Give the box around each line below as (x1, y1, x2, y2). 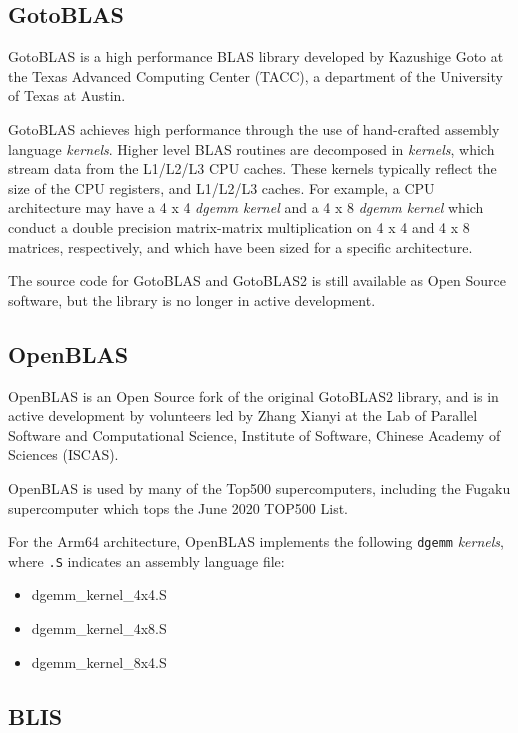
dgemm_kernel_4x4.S (31, 584, 167, 605)
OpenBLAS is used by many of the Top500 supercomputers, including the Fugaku (8, 477, 511, 498)
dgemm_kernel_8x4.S (31, 651, 167, 672)
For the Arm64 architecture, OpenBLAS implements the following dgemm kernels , (8, 531, 504, 552)
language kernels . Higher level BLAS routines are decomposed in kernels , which (8, 138, 495, 159)
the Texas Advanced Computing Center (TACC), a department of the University (8, 65, 503, 86)
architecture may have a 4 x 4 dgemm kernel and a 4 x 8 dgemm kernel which (8, 197, 484, 218)
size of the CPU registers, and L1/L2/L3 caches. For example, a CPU (8, 177, 435, 198)
